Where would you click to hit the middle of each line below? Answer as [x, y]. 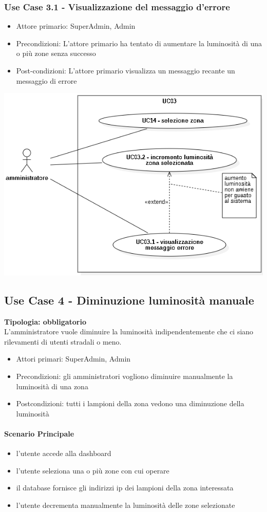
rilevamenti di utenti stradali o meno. [63, 341]
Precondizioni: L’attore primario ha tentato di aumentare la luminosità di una [139, 43]
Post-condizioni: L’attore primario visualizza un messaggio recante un [126, 70]
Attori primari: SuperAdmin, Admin [73, 359]
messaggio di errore [46, 80]
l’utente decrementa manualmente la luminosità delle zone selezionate [126, 505]
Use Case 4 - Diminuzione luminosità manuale [129, 300]
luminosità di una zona [52, 386]
